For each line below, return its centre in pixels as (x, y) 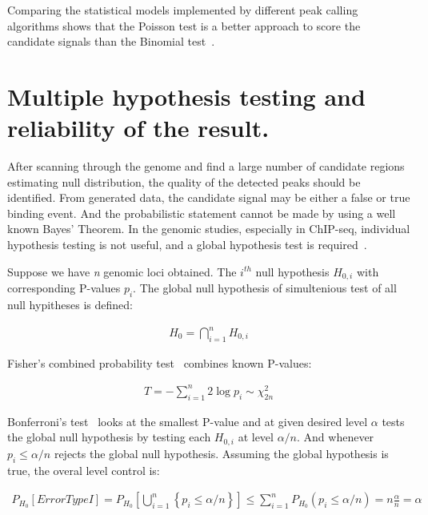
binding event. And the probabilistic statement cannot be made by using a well (202, 213)
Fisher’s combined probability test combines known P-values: (160, 362)
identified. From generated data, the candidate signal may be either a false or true (209, 197)
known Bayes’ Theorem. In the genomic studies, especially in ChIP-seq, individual (209, 229)
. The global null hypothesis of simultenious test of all (265, 288)
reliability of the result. (138, 128)
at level (256, 437)
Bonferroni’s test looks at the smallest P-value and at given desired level (188, 421)
